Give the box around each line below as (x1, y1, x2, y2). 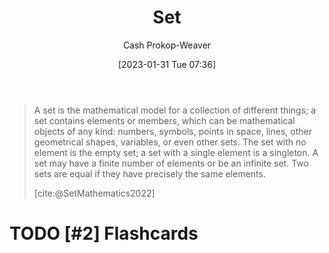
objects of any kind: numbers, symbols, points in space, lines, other (33, 125, 312, 137)
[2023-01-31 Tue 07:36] (117, 58, 217, 70)
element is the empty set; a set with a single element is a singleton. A (33, 146, 319, 158)
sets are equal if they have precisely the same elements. (33, 167, 266, 180)
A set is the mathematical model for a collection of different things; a (33, 104, 317, 116)
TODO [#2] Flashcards (9, 222, 199, 245)
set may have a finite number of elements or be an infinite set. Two (33, 157, 309, 169)
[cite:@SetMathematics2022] (33, 187, 156, 199)
